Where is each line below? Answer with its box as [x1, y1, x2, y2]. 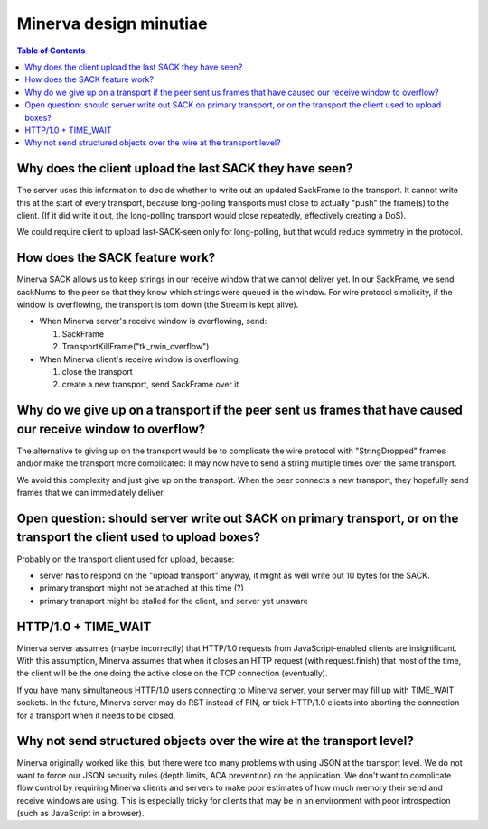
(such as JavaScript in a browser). [16, 808, 145, 819]
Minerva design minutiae [16, 14, 208, 33]
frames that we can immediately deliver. [16, 488, 166, 498]
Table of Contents [16, 45, 86, 56]
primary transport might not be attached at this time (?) [39, 582, 244, 593]
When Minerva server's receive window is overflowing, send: [39, 316, 267, 327]
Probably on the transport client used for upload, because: [16, 554, 235, 564]
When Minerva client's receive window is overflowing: [39, 353, 241, 365]
